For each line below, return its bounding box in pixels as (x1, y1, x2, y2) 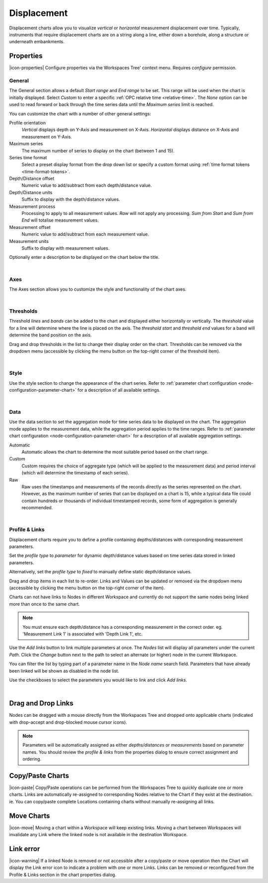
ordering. (22, 756, 42, 762)
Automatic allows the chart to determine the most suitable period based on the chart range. (21, 449, 208, 455)
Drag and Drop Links (9, 699, 74, 708)
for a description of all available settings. (77, 387, 161, 393)
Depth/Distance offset (9, 176, 55, 182)
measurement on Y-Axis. (21, 133, 72, 139)
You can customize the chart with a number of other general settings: (9, 110, 151, 116)
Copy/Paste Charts (9, 772, 69, 780)
